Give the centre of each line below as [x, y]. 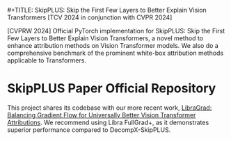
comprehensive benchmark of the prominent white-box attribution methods [115, 53]
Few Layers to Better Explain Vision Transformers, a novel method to [105, 38]
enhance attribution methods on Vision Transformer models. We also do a [113, 45]
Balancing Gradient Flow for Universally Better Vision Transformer [102, 115]
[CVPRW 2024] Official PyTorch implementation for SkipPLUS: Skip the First [116, 31]
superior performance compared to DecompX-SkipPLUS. [89, 130]
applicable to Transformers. [47, 60]
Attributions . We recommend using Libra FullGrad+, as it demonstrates [108, 122]
